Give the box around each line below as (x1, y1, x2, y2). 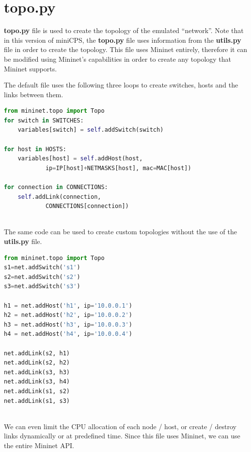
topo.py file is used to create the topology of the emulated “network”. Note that (4, 25, 244, 35)
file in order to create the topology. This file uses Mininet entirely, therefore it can (4, 44, 248, 54)
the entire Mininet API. (4, 440, 74, 450)
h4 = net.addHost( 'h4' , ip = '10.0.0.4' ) (4, 330, 132, 338)
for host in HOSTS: (4, 145, 66, 153)
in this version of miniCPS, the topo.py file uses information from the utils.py (4, 35, 241, 45)
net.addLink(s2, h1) (4, 349, 70, 357)
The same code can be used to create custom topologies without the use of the (4, 226, 237, 237)
